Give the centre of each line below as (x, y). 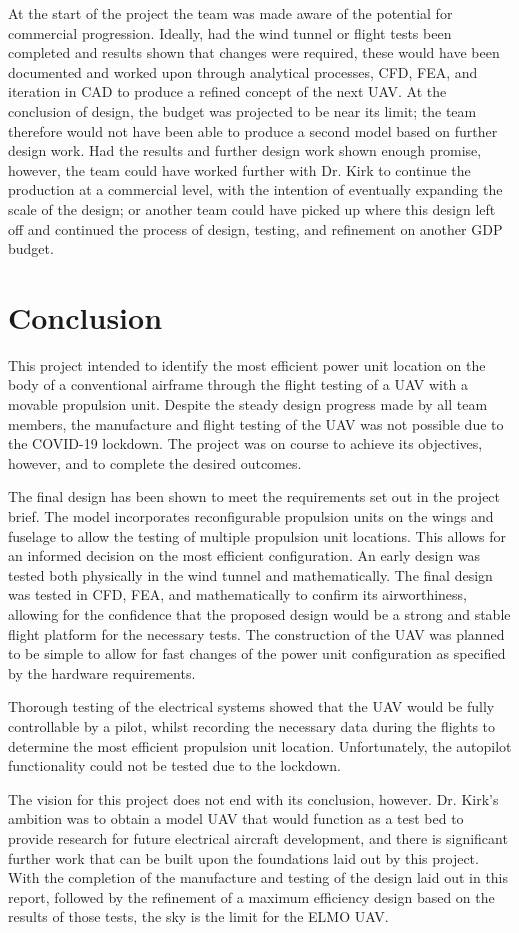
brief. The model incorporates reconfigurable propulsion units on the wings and (251, 516)
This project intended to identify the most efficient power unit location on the (247, 364)
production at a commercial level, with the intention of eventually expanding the (255, 189)
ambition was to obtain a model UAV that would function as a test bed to (236, 818)
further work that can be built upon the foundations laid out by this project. (243, 857)
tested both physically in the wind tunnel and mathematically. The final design (250, 574)
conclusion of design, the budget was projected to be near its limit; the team (242, 110)
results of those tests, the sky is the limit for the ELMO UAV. (198, 916)
